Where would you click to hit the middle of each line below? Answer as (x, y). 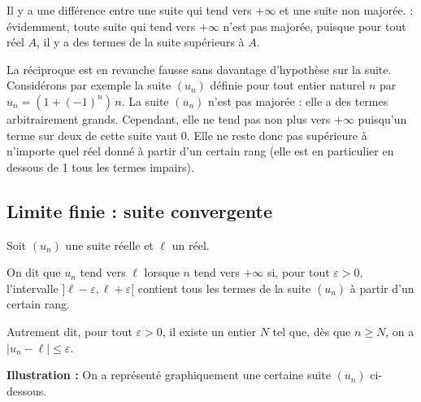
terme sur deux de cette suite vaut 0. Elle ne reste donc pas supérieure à (187, 135)
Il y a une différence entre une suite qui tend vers (129, 10)
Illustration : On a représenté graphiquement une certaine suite (169, 375)
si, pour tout (298, 272)
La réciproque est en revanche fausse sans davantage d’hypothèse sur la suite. (199, 69)
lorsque (162, 272)
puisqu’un (382, 118)
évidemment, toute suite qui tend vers (101, 26)
